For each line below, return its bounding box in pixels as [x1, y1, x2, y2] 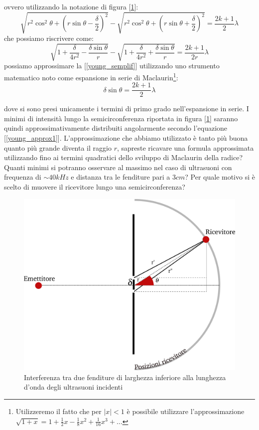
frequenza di [4, 172, 41, 182]
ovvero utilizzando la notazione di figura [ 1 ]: [4, 1, 138, 11]
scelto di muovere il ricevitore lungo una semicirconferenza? [4, 181, 185, 192]
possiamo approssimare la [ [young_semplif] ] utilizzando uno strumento [4, 60, 220, 71]
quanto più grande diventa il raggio [4, 142, 112, 153]
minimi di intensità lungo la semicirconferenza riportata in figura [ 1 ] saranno [4, 113, 238, 123]
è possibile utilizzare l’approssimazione [127, 406, 245, 416]
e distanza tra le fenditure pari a [71, 172, 170, 182]
